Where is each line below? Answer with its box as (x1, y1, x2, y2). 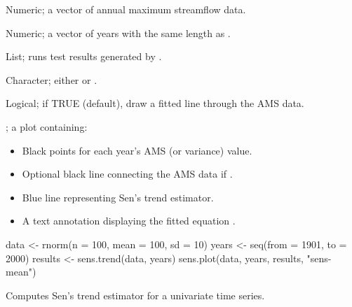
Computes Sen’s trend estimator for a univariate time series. (6, 287, 265, 302)
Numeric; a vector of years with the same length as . (6, 25, 231, 40)
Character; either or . (6, 72, 97, 87)
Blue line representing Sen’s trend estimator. (22, 190, 214, 204)
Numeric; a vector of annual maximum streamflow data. (6, 2, 246, 16)
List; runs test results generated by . (6, 49, 162, 64)
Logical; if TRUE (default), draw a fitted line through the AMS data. (6, 96, 304, 110)
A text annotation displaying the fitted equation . (22, 213, 236, 228)
